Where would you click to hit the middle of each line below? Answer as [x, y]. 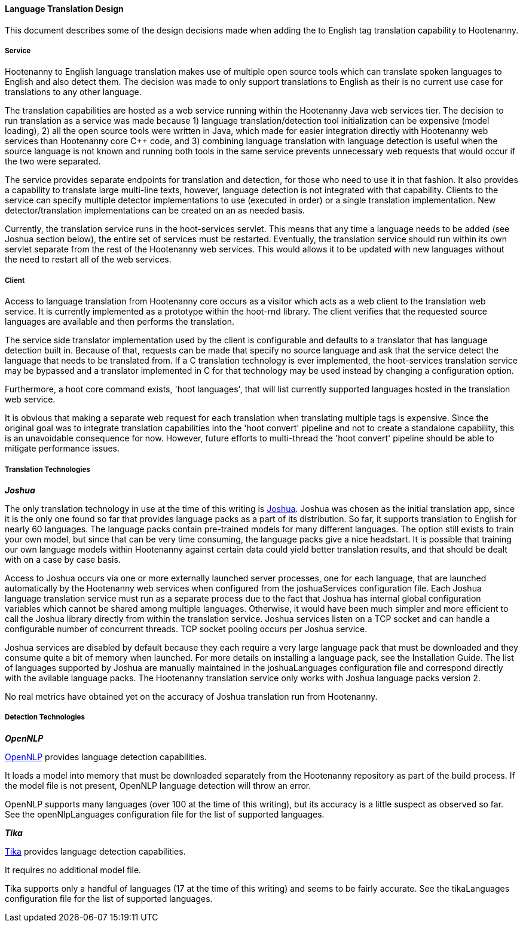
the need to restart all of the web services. [88, 260]
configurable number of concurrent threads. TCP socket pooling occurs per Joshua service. [186, 629]
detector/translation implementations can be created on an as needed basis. [155, 211]
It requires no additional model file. [73, 870]
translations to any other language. [73, 92]
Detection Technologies [45, 717]
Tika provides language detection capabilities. [95, 851]
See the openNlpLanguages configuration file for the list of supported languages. [165, 814]
